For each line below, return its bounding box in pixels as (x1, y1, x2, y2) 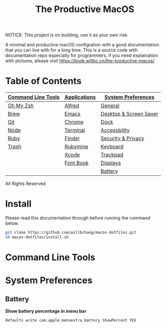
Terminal (65, 127, 85, 134)
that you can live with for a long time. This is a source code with (5, 47, 138, 53)
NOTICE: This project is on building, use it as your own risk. (5, 32, 129, 38)
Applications (65, 94, 96, 101)
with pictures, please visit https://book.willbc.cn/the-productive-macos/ (5, 58, 155, 64)
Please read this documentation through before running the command (5, 215, 150, 221)
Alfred (65, 102, 79, 109)
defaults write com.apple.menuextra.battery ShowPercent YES (5, 318, 137, 323)
